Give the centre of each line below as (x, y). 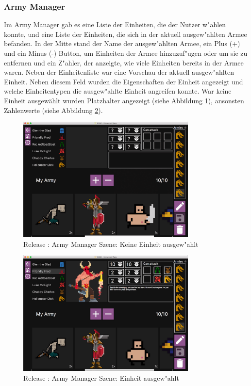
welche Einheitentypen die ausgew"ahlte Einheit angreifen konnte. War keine (118, 91)
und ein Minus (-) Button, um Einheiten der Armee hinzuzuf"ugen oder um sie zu (126, 53)
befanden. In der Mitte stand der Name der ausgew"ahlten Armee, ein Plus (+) (122, 43)
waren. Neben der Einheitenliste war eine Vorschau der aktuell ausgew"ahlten (119, 72)
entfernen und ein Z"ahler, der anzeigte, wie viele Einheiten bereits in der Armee (124, 62)
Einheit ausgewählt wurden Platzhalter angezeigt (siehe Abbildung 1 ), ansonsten (124, 100)
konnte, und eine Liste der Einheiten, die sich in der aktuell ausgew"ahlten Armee (125, 34)
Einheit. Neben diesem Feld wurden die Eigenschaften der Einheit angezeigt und (124, 81)
